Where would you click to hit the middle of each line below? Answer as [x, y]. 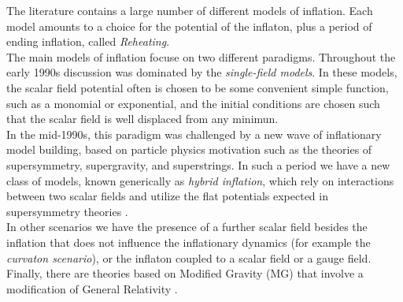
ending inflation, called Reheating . [88, 41]
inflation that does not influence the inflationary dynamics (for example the [189, 242]
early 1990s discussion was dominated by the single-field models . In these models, [202, 72]
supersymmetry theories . [67, 211]
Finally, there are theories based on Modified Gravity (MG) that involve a [185, 273]
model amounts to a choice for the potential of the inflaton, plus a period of [189, 26]
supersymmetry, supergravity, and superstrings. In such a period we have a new [198, 164]
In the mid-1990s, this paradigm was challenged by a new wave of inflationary [194, 134]
